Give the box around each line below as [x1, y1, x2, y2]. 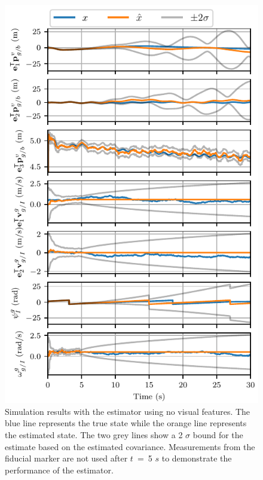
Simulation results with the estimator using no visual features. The [5, 405, 250, 417]
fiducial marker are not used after [5, 452, 128, 464]
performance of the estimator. [5, 463, 114, 476]
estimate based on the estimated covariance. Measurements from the [5, 440, 255, 453]
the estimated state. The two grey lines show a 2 [5, 429, 183, 441]
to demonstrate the [161, 452, 232, 464]
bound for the [192, 429, 243, 441]
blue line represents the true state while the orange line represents [5, 417, 247, 429]
